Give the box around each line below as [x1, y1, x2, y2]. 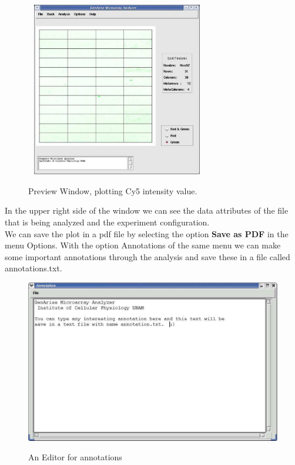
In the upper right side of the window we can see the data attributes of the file [5, 204, 289, 217]
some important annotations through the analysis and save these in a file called [5, 250, 290, 263]
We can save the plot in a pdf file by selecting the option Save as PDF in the [5, 227, 289, 240]
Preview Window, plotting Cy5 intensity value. [28, 184, 197, 197]
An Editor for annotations [28, 451, 122, 463]
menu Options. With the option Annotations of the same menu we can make [5, 239, 281, 251]
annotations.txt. [5, 262, 62, 274]
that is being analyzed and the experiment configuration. [5, 215, 210, 228]
